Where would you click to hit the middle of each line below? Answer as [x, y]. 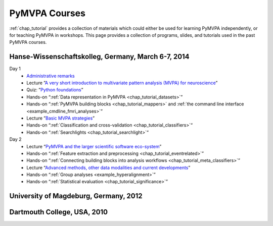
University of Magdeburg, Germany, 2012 [76, 196]
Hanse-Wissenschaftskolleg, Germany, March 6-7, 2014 [99, 57]
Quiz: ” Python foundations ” [55, 90]
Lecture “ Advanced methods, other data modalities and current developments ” [108, 167]
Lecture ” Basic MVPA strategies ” [61, 118]
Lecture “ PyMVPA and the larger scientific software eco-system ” [94, 146]
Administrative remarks [51, 76]
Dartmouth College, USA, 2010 [59, 212]
